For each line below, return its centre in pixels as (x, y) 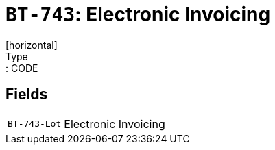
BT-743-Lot (35, 124)
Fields (27, 95)
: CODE (22, 68)
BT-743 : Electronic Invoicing (138, 14)
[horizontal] (32, 45)
